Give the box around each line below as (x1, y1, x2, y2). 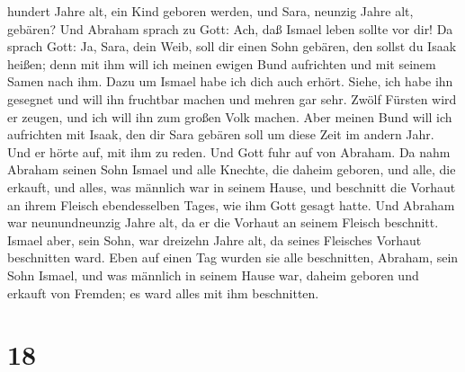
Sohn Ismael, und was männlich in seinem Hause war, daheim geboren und (7, 265, 419, 284)
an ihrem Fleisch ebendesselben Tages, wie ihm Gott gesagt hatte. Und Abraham (7, 195, 455, 214)
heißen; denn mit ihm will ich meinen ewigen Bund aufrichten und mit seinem (7, 54, 436, 73)
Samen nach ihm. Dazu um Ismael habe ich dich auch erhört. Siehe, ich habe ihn (7, 72, 453, 91)
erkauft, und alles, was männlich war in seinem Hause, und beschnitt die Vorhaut (7, 177, 456, 196)
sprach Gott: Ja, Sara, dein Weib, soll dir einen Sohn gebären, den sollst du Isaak (7, 37, 457, 56)
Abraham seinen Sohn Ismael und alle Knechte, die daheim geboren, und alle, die (7, 160, 456, 179)
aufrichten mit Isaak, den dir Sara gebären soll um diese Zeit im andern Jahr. (7, 125, 434, 144)
